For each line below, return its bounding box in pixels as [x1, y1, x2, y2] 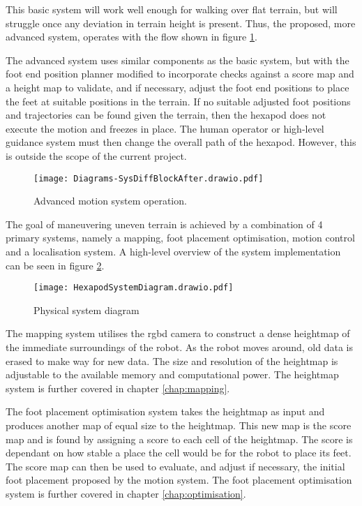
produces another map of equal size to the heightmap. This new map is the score [6, 417, 352, 432]
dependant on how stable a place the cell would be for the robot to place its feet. [6, 445, 352, 460]
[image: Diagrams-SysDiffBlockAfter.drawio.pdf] [33, 173, 264, 184]
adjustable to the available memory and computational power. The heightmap [6, 367, 339, 382]
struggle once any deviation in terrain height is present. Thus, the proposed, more [6, 15, 356, 30]
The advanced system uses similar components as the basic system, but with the [6, 52, 349, 67]
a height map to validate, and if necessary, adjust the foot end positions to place [6, 80, 349, 94]
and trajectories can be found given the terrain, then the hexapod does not [6, 107, 326, 122]
